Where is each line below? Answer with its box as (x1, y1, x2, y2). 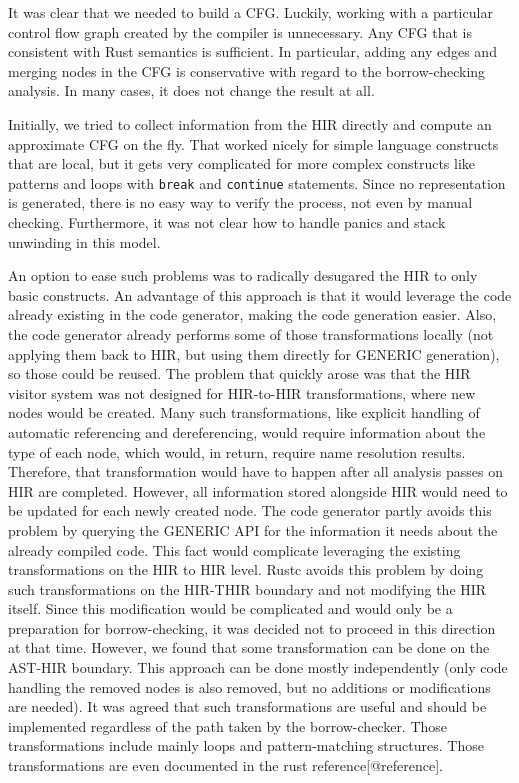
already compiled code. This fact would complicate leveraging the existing (8, 539, 461, 560)
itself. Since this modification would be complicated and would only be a (8, 598, 453, 619)
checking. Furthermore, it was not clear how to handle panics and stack (8, 212, 446, 232)
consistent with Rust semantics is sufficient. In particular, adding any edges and (8, 41, 497, 62)
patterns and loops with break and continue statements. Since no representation (8, 172, 506, 193)
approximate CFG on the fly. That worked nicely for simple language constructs (8, 133, 499, 154)
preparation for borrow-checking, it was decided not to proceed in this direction (8, 617, 496, 638)
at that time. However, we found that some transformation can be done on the (8, 637, 490, 658)
